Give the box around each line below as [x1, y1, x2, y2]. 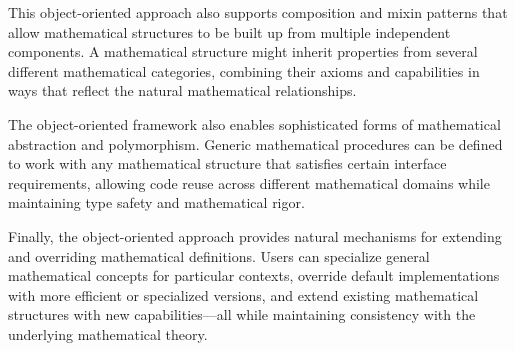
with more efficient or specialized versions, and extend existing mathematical [8, 284, 479, 305]
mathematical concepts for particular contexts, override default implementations [8, 265, 500, 286]
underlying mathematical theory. [8, 323, 208, 344]
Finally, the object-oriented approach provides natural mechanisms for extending [8, 225, 502, 246]
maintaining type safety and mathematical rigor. [8, 192, 305, 213]
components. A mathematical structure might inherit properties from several [8, 41, 478, 62]
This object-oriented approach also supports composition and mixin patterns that [8, 2, 508, 22]
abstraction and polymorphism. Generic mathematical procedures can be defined [8, 133, 503, 154]
